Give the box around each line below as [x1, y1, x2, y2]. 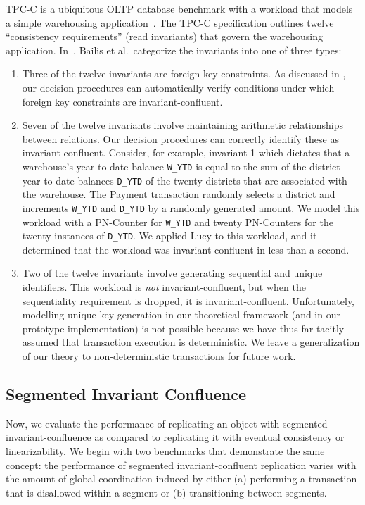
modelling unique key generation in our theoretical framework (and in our [22, 307, 340, 322]
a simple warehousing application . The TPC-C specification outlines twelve [6, 15, 334, 30]
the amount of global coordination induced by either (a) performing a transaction [6, 471, 357, 486]
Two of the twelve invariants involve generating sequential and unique [22, 266, 323, 280]
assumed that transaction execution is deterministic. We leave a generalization [22, 335, 360, 349]
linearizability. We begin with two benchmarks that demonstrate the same [6, 443, 325, 458]
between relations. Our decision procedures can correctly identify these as [22, 131, 339, 146]
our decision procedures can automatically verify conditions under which [22, 80, 335, 94]
